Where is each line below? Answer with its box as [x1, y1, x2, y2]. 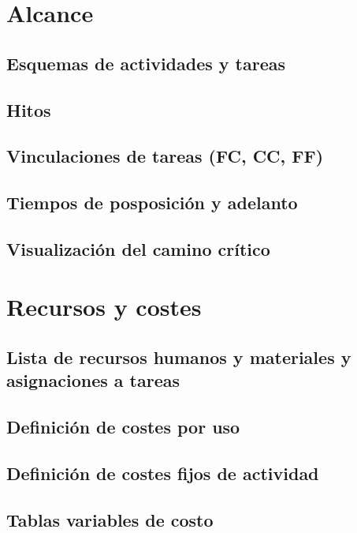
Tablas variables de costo [6, 507, 214, 531]
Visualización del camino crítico [6, 236, 270, 261]
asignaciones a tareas [6, 368, 180, 392]
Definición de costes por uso [6, 415, 240, 439]
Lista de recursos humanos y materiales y [6, 345, 351, 370]
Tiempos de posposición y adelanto [6, 190, 298, 215]
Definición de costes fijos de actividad [6, 461, 319, 485]
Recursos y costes [6, 291, 202, 323]
